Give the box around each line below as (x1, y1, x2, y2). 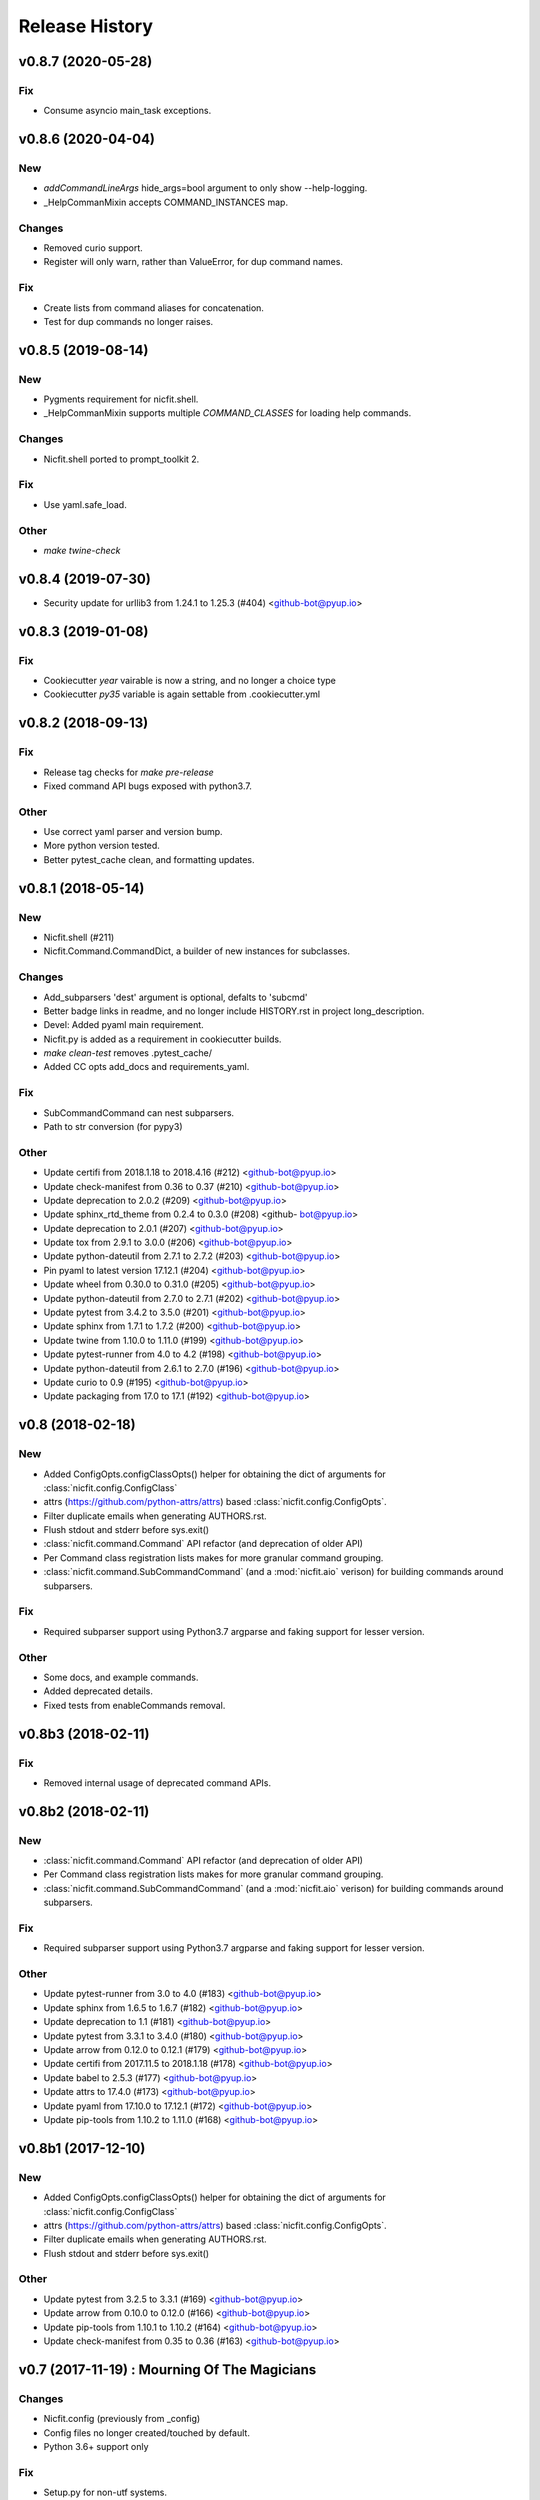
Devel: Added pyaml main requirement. (43, 1019, 204, 1031)
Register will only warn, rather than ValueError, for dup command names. (43, 256, 344, 268)
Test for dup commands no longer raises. (43, 315, 214, 327)
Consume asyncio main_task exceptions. (43, 105, 212, 117)
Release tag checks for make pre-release (43, 766, 214, 778)
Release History (18, 15, 154, 37)
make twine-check (43, 544, 121, 556)
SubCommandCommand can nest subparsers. (43, 1106, 235, 1119)
